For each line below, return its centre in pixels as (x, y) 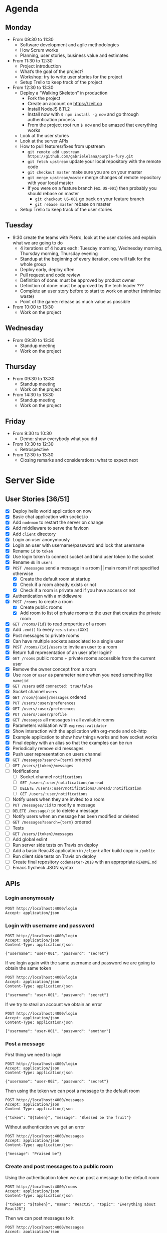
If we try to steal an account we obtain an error (54, 1004)
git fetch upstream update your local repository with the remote (94, 161)
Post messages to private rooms (46, 635)
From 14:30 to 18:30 (33, 395)
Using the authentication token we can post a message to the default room (82, 1177)
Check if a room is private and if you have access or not (78, 590)
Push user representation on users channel (57, 754)
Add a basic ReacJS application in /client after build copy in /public (84, 850)
